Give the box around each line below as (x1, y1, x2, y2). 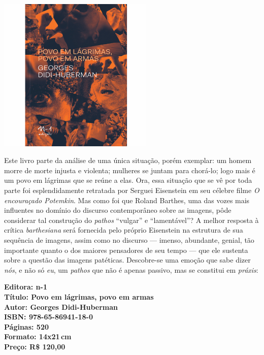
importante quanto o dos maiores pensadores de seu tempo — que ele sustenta (4, 244, 248, 255)
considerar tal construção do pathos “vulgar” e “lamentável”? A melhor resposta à (4, 214, 259, 225)
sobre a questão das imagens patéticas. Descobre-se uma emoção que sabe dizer (4, 254, 251, 265)
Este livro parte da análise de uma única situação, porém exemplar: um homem (4, 155, 252, 166)
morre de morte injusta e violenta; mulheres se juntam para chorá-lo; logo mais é (4, 165, 255, 175)
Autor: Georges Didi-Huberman (4, 301, 118, 312)
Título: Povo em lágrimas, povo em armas (4, 291, 154, 302)
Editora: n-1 (4, 281, 47, 292)
